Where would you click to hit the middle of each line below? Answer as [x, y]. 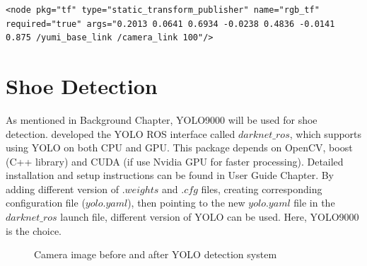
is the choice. [34, 230]
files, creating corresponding [262, 189]
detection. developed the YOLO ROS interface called [121, 133]
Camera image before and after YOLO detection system [156, 254]
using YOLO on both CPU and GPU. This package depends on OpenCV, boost [179, 148]
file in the [314, 203]
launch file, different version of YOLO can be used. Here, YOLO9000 [210, 217]
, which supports [326, 133]
